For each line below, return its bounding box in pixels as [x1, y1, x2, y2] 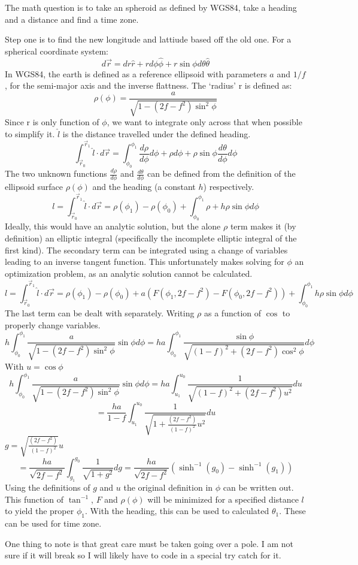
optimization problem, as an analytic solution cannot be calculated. [5, 267, 253, 279]
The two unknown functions [5, 167, 107, 180]
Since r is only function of [5, 116, 99, 128]
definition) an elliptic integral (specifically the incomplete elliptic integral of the [5, 232, 297, 244]
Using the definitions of [5, 481, 90, 494]
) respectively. [203, 180, 254, 193]
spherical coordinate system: [5, 44, 108, 57]
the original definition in [123, 481, 213, 494]
